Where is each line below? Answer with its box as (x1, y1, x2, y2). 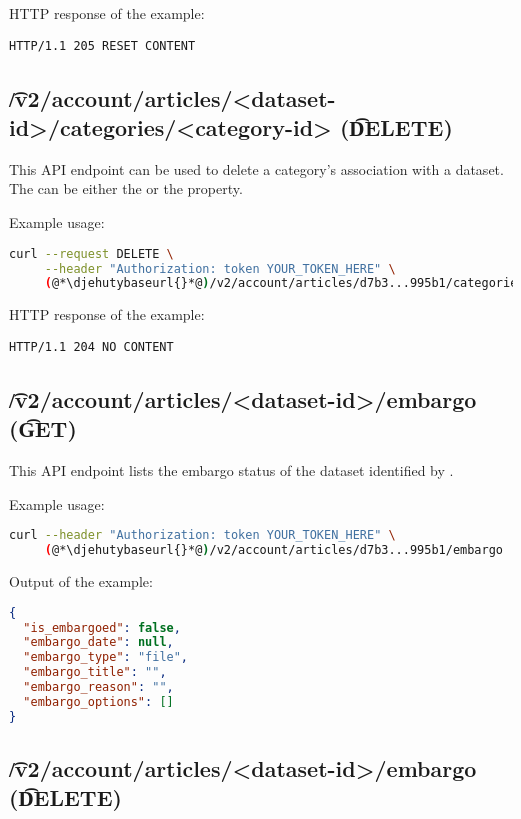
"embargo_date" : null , (23, 635, 174, 650)
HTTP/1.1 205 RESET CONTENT (9, 38, 196, 53)
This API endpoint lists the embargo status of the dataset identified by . (9, 460, 454, 481)
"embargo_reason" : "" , (23, 680, 174, 694)
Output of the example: (9, 571, 153, 592)
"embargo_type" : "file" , (23, 650, 189, 665)
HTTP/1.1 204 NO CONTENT (9, 339, 174, 354)
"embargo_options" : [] (23, 694, 174, 709)
